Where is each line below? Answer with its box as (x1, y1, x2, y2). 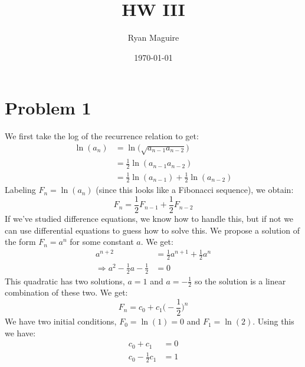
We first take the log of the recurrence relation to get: (5, 130, 199, 142)
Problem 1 (5, 96, 91, 120)
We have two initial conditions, (5, 315, 117, 327)
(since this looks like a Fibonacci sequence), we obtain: (96, 183, 294, 196)
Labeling (5, 183, 36, 196)
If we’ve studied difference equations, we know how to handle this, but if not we (5, 212, 294, 225)
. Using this (252, 315, 294, 327)
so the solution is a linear (194, 274, 286, 287)
